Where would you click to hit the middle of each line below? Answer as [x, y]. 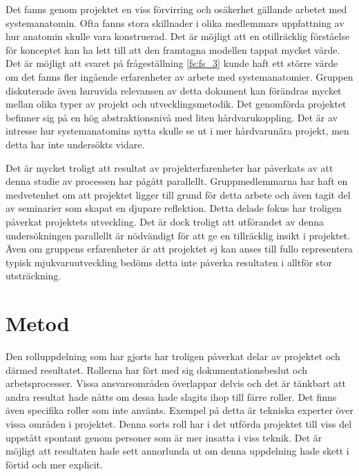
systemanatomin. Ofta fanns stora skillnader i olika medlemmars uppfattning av [175, 22]
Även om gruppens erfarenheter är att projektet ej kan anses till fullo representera [179, 249]
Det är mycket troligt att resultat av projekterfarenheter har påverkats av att [169, 167]
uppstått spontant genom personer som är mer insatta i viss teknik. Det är [164, 437]
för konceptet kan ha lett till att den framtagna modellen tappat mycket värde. [173, 49]
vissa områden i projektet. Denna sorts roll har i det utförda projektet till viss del [179, 423]
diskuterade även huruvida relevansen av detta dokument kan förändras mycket [174, 90]
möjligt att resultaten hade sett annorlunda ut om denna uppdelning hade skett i [177, 451]
